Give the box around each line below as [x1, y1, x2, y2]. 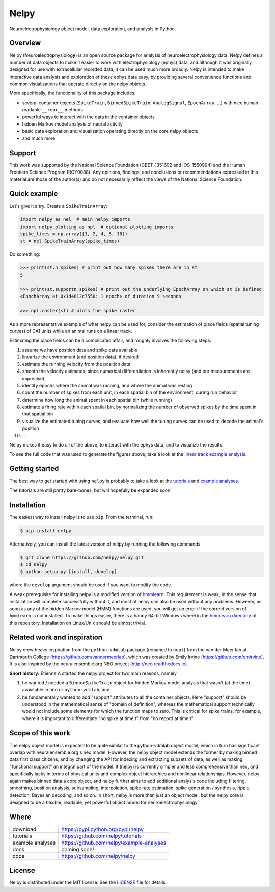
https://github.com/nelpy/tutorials [61, 832, 142, 839]
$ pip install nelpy [20, 528, 71, 533]
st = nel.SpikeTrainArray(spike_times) [20, 238, 120, 244]
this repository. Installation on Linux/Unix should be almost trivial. [9, 620, 146, 626]
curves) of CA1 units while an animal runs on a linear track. [9, 328, 132, 334]
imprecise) [22, 375, 45, 381]
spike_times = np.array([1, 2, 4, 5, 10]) [20, 231, 128, 237]
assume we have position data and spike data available [22, 346, 137, 353]
